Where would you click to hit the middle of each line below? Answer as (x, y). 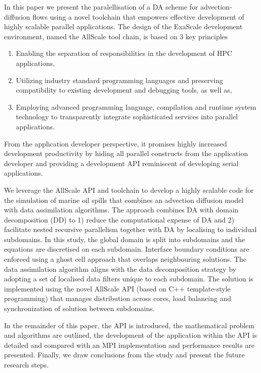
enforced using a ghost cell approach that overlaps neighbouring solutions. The (125, 259)
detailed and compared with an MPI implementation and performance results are (129, 345)
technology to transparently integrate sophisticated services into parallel (127, 117)
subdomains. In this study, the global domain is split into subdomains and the (125, 239)
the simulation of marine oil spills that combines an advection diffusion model (124, 200)
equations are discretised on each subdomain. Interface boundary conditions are (127, 249)
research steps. (26, 364)
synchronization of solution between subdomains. (79, 308)
